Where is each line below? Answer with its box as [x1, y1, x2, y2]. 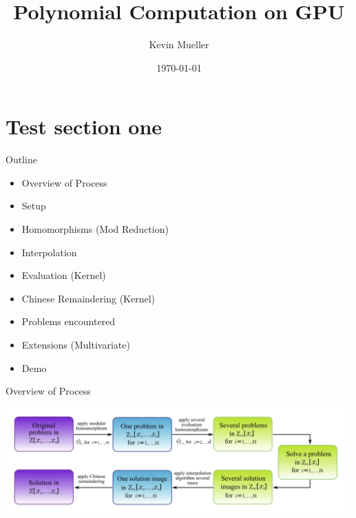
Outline [6, 152, 37, 167]
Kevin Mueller [149, 37, 209, 52]
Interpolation [21, 245, 77, 259]
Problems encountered [21, 314, 116, 329]
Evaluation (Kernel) [21, 268, 106, 282]
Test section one [6, 112, 163, 141]
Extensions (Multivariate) [21, 338, 130, 351]
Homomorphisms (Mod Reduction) [21, 222, 169, 236]
